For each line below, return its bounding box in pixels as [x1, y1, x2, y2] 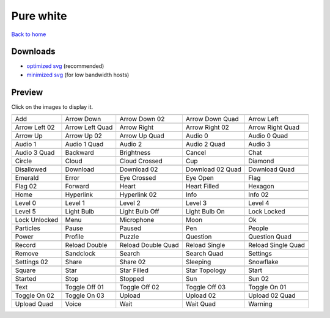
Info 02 [248, 190, 269, 199]
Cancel [185, 149, 206, 157]
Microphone [119, 216, 155, 224]
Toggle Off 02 [119, 283, 159, 292]
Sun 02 [248, 275, 269, 283]
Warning [248, 300, 273, 308]
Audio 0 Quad [248, 131, 288, 140]
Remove [15, 250, 39, 258]
